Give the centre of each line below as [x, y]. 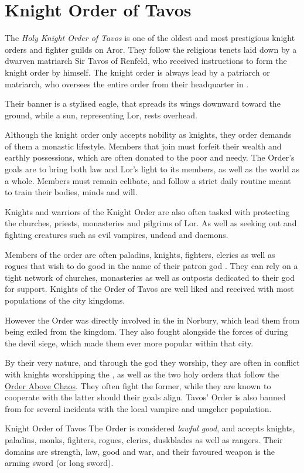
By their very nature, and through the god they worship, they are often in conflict [152, 363]
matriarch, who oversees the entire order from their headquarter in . [127, 84]
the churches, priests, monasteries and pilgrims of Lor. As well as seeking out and [151, 223]
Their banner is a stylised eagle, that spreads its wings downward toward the [143, 103]
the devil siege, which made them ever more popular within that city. [129, 343]
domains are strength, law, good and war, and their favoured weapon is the [140, 451]
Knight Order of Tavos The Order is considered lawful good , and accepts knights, [150, 428]
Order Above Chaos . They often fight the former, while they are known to [138, 385]
